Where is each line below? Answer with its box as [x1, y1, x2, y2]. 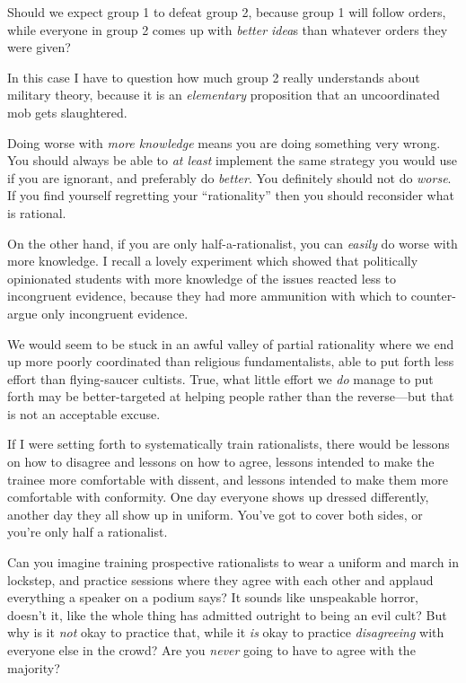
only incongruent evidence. [41, 303, 189, 322]
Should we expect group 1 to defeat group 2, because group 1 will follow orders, [7, 3, 446, 21]
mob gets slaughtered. [7, 102, 127, 121]
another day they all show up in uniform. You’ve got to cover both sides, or [7, 504, 423, 523]
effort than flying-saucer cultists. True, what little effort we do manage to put [7, 369, 434, 388]
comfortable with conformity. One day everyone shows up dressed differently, [7, 487, 429, 506]
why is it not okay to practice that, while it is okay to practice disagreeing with [7, 623, 444, 642]
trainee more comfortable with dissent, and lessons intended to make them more [7, 469, 448, 488]
